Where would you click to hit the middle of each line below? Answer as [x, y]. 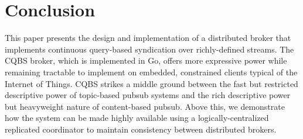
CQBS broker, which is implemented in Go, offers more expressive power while [146, 60]
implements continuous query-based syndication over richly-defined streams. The [149, 49]
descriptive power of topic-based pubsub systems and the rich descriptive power [148, 95]
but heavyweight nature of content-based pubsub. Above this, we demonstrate [145, 106]
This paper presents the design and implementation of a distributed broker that [148, 38]
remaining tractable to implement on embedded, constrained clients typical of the [151, 72]
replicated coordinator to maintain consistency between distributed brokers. [141, 129]
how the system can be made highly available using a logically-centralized [137, 118]
